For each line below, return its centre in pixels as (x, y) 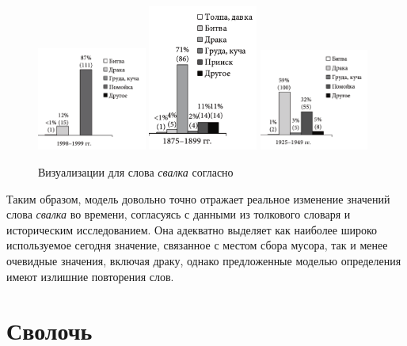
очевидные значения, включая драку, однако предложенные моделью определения (204, 261)
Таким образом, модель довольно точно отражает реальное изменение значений (198, 198)
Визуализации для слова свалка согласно (136, 172)
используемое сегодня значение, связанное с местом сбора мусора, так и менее (197, 245)
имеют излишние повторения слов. (90, 276)
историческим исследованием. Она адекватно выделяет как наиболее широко (192, 229)
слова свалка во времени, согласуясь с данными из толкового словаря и (179, 214)
